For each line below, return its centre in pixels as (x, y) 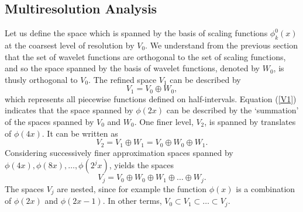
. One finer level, (164, 122)
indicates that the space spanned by (69, 110)
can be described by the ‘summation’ (233, 110)
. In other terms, (132, 201)
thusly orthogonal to (41, 79)
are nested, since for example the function (132, 188)
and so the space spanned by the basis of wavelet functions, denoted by (132, 68)
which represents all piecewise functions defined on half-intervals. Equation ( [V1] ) (151, 98)
